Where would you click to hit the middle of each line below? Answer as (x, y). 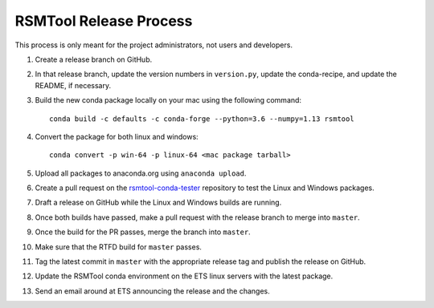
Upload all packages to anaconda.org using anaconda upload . (141, 173)
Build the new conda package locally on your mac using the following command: (168, 100)
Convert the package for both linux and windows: (117, 136)
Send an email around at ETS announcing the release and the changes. (153, 291)
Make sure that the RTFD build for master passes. (119, 247)
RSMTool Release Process (104, 21)
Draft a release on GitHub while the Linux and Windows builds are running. (158, 203)
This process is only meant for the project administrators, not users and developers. (154, 45)
